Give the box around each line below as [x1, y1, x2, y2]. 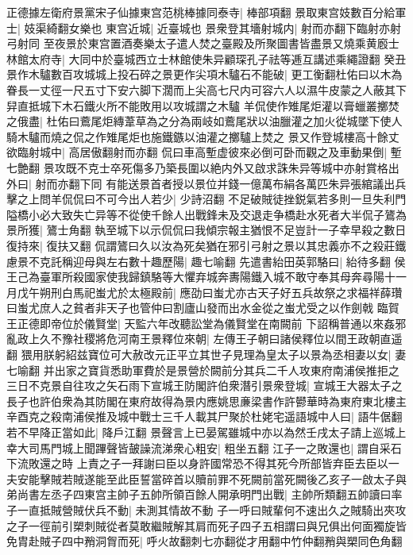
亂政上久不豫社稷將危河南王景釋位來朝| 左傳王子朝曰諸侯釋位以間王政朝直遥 [6, 330, 403, 347]
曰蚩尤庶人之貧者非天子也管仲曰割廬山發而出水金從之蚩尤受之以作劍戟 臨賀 [6, 299, 399, 316]
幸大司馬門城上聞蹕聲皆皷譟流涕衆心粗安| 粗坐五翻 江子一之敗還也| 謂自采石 [6, 439, 402, 456]
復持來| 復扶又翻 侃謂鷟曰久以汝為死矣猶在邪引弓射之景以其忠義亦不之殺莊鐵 [6, 237, 407, 253]
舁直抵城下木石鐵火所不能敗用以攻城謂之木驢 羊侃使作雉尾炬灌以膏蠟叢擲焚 [6, 97, 399, 114]
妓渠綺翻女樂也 [24, 19, 102, 36]
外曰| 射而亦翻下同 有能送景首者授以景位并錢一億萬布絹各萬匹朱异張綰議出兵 [6, 175, 407, 191]
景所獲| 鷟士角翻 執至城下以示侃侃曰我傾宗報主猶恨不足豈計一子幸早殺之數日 [6, 222, 407, 238]
